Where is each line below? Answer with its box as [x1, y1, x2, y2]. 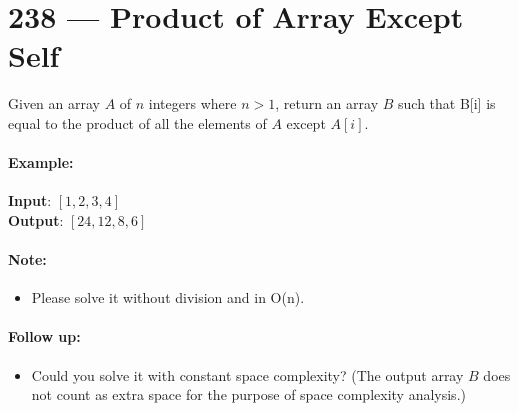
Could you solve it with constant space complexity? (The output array [31, 364, 464, 385]
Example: [8, 152, 74, 173]
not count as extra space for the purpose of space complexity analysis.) [31, 384, 466, 405]
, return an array [275, 93, 379, 114]
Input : [8, 190, 52, 211]
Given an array [8, 93, 100, 114]
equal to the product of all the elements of [8, 112, 267, 133]
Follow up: [8, 326, 81, 347]
